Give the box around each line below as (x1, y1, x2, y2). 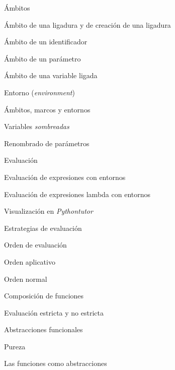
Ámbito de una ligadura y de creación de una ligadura (4, 19, 171, 30)
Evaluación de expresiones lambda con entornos (4, 189, 151, 199)
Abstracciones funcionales (4, 324, 83, 335)
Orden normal (4, 273, 47, 284)
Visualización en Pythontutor (4, 206, 93, 216)
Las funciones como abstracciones (4, 358, 107, 368)
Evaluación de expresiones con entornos (4, 171, 126, 182)
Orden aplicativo (4, 256, 55, 267)
